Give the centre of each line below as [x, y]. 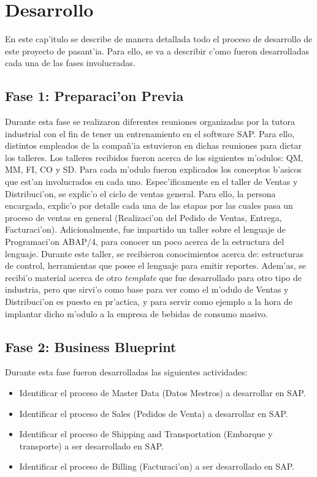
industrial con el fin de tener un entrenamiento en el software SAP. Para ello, [150, 133]
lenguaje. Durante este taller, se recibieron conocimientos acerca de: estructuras [154, 253]
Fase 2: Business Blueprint [91, 346]
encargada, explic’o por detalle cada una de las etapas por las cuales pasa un [149, 205]
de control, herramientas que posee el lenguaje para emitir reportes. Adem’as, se [156, 265]
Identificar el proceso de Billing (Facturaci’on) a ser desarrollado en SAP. [157, 466]
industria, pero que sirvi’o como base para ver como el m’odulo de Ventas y [147, 289]
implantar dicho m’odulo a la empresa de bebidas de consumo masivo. [136, 313]
